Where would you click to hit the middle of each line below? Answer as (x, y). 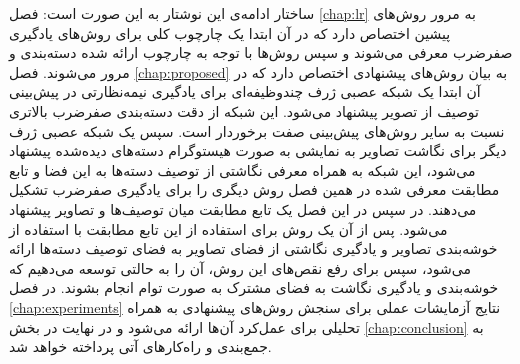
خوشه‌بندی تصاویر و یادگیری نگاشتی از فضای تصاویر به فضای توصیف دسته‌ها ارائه (253, 248)
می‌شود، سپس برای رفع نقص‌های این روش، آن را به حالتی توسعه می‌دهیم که (240, 267)
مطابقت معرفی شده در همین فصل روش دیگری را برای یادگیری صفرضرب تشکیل (254, 189)
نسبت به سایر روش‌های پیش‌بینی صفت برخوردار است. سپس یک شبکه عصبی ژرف (257, 130)
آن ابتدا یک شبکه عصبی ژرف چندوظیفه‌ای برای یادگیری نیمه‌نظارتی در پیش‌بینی (245, 91)
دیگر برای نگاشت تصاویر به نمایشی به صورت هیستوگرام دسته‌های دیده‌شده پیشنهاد (258, 150)
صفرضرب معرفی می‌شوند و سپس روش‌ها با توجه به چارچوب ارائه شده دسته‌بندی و (261, 52)
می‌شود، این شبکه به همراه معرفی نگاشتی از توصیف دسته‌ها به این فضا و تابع (242, 169)
